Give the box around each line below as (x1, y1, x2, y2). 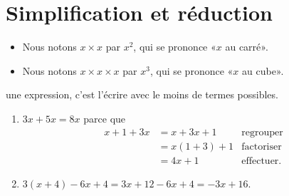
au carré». (225, 39, 268, 54)
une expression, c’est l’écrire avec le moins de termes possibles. (6, 87, 278, 102)
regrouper (241, 127, 283, 138)
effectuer (241, 155, 279, 166)
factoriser (241, 141, 282, 152)
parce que (83, 110, 126, 125)
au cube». (242, 63, 284, 78)
